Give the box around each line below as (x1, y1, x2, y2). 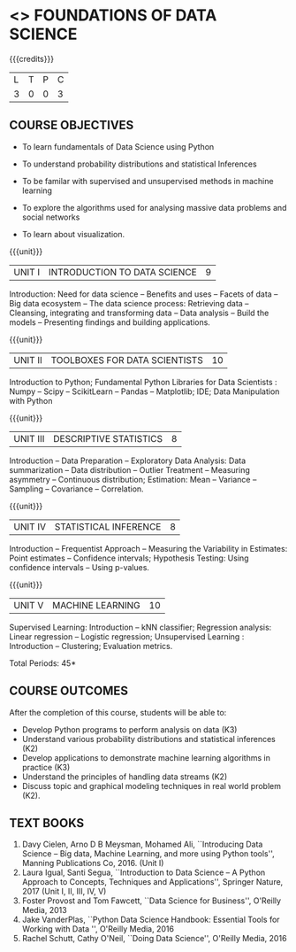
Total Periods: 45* (9, 657, 77, 669)
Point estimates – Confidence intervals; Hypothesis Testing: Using (9, 553, 249, 563)
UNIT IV (13, 520, 47, 532)
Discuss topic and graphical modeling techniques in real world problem (21, 780, 281, 791)
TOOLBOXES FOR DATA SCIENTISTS (50, 353, 203, 366)
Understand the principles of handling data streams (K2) (21, 771, 228, 782)
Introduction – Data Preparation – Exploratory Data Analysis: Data (9, 455, 246, 466)
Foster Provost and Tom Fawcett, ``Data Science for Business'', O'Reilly (21, 895, 281, 906)
